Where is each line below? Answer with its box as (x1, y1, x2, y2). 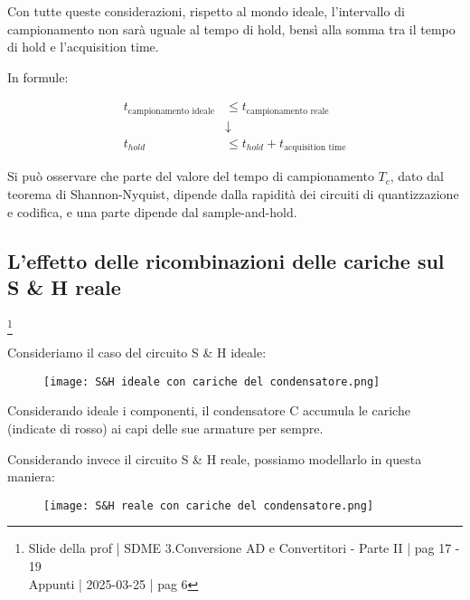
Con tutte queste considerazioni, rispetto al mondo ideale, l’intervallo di (7, 2, 405, 20)
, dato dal (390, 167, 444, 186)
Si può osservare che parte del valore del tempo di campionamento (7, 167, 374, 186)
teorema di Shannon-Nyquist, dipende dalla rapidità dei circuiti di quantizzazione (7, 184, 459, 203)
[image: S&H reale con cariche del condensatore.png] (43, 499, 374, 512)
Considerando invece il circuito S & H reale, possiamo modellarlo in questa (7, 449, 422, 468)
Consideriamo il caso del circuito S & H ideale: (7, 343, 267, 362)
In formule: (7, 67, 69, 86)
